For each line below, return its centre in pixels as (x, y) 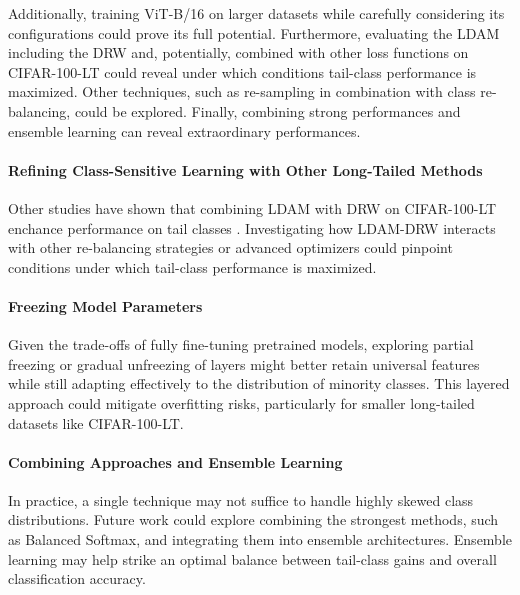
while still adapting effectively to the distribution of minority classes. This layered (259, 383)
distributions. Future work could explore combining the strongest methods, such (253, 519)
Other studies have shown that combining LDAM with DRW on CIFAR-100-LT (252, 207)
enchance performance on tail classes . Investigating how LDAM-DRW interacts (252, 227)
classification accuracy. (77, 578)
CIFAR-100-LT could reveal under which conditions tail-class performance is (242, 71)
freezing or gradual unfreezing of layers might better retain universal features (244, 363)
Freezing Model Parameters (105, 305)
